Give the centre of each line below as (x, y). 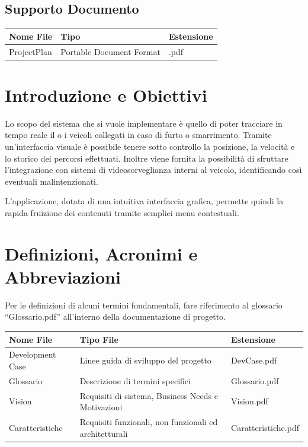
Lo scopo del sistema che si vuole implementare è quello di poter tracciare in (144, 123)
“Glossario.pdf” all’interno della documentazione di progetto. (115, 316)
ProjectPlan (31, 51)
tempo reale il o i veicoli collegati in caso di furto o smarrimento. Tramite (138, 135)
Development (33, 354)
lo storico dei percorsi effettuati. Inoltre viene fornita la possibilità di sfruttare (147, 158)
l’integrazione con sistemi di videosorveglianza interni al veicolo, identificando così (153, 170)
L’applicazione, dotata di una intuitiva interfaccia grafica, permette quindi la (144, 201)
